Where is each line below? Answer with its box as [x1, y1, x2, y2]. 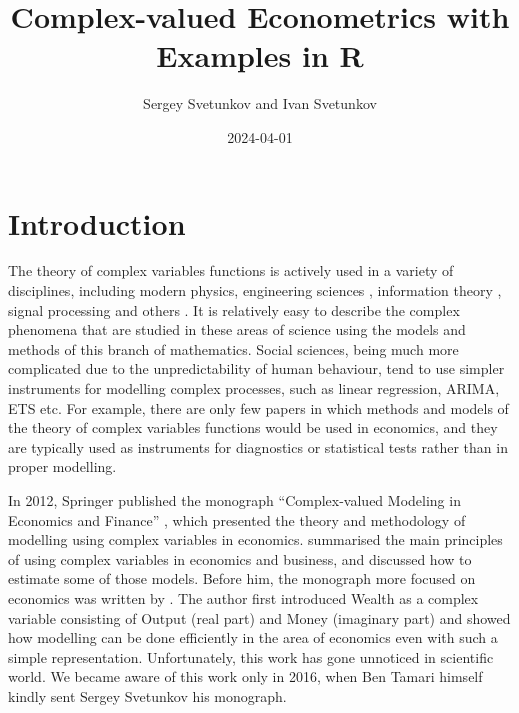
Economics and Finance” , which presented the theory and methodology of [8, 509, 466, 530]
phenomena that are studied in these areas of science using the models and [8, 319, 466, 340]
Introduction [8, 202, 186, 243]
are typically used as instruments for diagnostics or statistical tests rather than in [8, 436, 508, 457]
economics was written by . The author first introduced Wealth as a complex [8, 587, 479, 608]
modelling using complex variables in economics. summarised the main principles [8, 529, 503, 550]
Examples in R [156, 35, 364, 76]
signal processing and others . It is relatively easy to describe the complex [8, 299, 460, 320]
